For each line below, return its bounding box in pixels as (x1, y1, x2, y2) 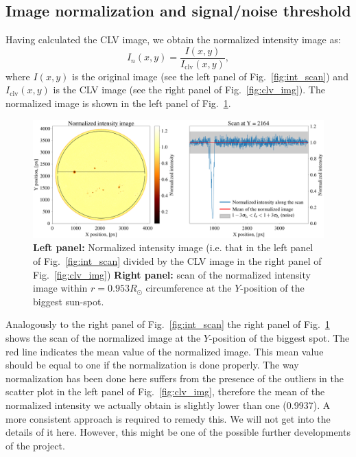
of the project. (5, 438, 65, 452)
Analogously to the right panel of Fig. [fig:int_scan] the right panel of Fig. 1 (5, 317, 330, 331)
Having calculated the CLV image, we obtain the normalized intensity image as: (5, 32, 341, 47)
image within (33, 281, 88, 295)
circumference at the (145, 281, 232, 295)
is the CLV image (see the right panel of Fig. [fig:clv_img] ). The (53, 82, 325, 97)
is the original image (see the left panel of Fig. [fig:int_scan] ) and (71, 69, 348, 83)
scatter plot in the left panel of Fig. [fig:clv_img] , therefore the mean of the (5, 384, 325, 399)
